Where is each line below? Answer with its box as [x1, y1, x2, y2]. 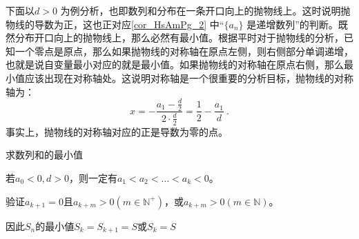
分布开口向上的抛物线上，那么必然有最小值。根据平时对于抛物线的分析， [14, 30, 344, 45]
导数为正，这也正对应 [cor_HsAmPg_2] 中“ [34, 17, 224, 31]
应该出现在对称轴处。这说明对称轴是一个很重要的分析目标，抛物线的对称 [24, 70, 353, 85]
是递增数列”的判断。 [246, 17, 338, 31]
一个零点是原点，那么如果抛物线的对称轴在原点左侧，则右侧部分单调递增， [14, 43, 353, 58]
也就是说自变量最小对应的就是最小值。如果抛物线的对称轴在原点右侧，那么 [6, 57, 344, 72]
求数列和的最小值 [6, 147, 83, 162]
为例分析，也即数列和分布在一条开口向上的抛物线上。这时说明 [60, 3, 341, 17]
